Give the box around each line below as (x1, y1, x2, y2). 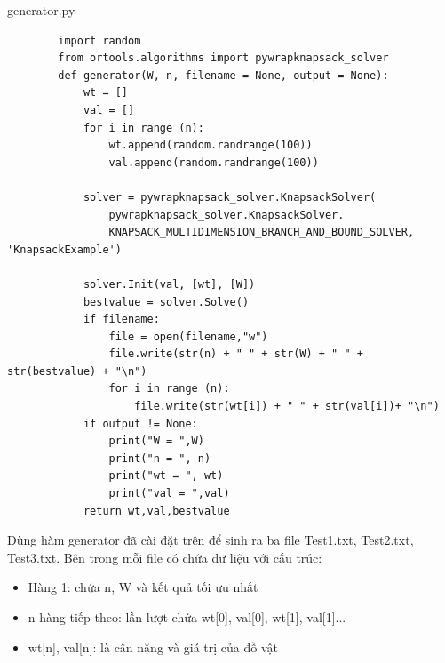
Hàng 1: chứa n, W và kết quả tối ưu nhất (28, 578, 258, 596)
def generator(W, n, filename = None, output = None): (58, 68, 389, 82)
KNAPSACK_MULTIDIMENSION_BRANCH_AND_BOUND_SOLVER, (108, 226, 415, 239)
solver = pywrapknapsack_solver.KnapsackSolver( (83, 190, 377, 204)
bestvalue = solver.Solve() (83, 295, 250, 308)
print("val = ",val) (108, 487, 230, 500)
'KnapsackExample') (7, 243, 122, 256)
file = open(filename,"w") (108, 330, 268, 343)
